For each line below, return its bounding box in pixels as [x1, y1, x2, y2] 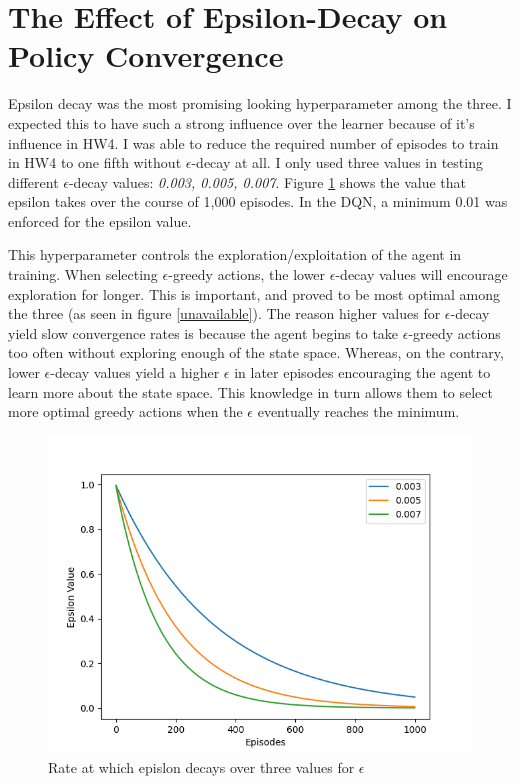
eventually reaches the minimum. [257, 401, 460, 422]
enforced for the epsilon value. [8, 210, 192, 231]
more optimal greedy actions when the [8, 401, 243, 422]
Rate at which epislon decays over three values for [48, 757, 355, 778]
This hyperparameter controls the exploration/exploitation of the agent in [8, 244, 462, 265]
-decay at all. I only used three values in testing [191, 152, 483, 173]
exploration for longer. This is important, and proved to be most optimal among [8, 283, 501, 304]
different [8, 171, 59, 192]
